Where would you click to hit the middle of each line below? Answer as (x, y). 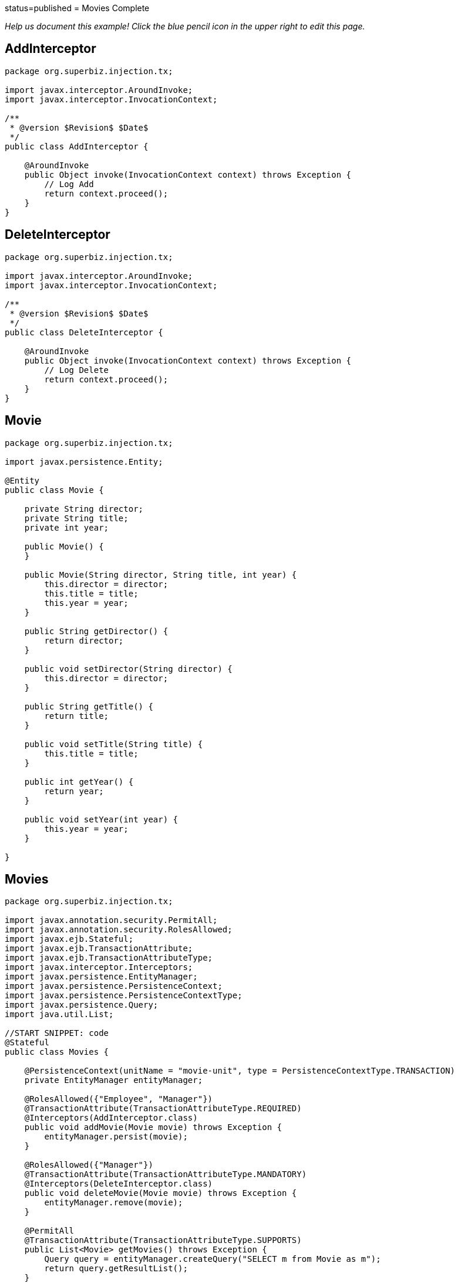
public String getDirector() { (96, 631)
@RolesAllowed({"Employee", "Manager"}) (119, 1099)
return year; (74, 791)
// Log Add (69, 184)
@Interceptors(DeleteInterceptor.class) (119, 1184)
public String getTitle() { (89, 706)
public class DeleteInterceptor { (84, 332)
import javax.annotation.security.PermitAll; (111, 920)
